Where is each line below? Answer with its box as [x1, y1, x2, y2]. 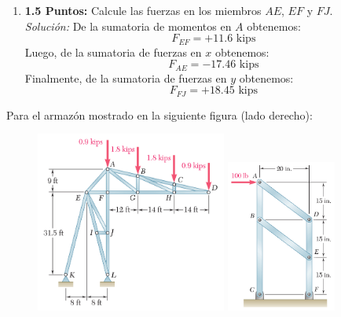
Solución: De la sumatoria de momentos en [24, 17, 232, 34]
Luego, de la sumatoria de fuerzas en [24, 43, 202, 60]
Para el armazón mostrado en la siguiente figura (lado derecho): [6, 106, 313, 123]
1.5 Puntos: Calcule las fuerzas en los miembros [24, 2, 262, 18]
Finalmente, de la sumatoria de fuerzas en [24, 69, 227, 86]
